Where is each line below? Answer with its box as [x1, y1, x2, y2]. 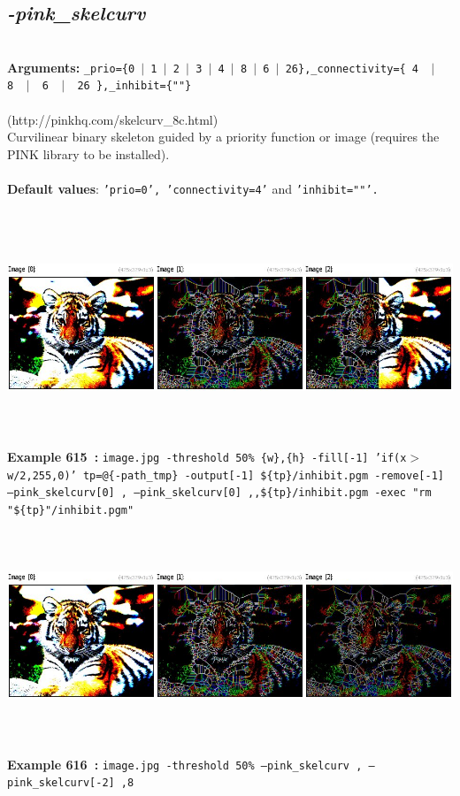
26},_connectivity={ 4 [285, 62, 419, 75]
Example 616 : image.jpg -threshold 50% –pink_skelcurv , [7, 754, 363, 773]
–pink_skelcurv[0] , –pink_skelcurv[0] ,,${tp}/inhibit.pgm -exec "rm [7, 486, 432, 500]
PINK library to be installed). [7, 144, 170, 163]
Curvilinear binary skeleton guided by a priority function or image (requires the [7, 127, 440, 146]
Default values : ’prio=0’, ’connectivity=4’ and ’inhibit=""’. [7, 180, 379, 198]
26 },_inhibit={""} [77, 80, 192, 93]
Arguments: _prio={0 [7, 57, 135, 76]
